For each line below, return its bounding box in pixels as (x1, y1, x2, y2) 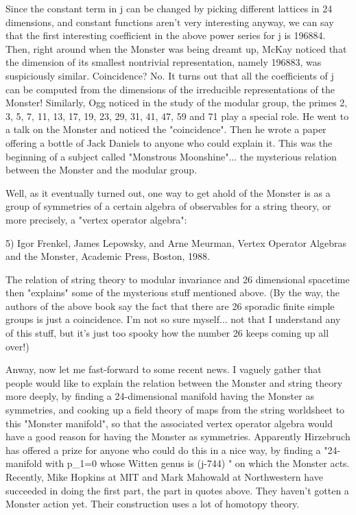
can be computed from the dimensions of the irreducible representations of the (5, 82, 335, 96)
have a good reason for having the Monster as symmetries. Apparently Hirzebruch (5, 429, 351, 444)
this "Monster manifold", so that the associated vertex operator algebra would (5, 416, 333, 430)
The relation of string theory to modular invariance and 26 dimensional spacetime (5, 272, 350, 286)
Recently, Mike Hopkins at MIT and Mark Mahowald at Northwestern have (5, 470, 323, 483)
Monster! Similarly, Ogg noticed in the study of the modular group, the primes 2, (5, 95, 348, 110)
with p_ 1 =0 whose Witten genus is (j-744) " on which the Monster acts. (45, 456, 350, 470)
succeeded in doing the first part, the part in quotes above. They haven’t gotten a (5, 483, 349, 497)
